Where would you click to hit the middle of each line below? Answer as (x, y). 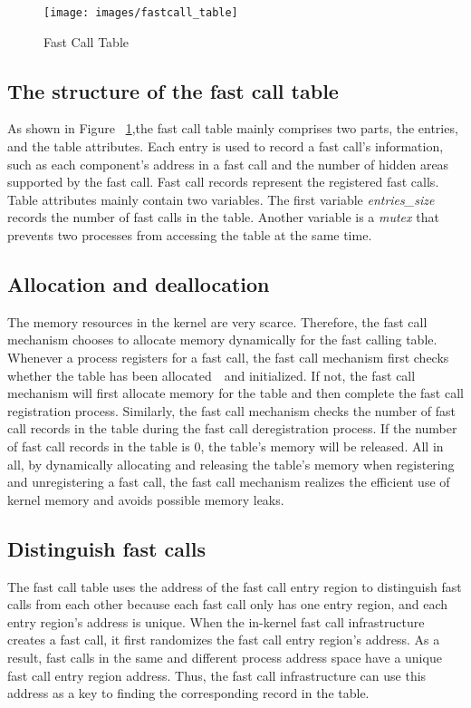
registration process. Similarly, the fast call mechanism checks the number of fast (231, 410)
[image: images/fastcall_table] (141, 13)
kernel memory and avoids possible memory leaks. (146, 499)
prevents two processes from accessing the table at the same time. (190, 235)
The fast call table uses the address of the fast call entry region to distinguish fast (235, 586)
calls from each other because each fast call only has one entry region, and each (228, 604)
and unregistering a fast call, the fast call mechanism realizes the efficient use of (229, 482)
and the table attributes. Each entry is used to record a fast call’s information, (226, 146)
